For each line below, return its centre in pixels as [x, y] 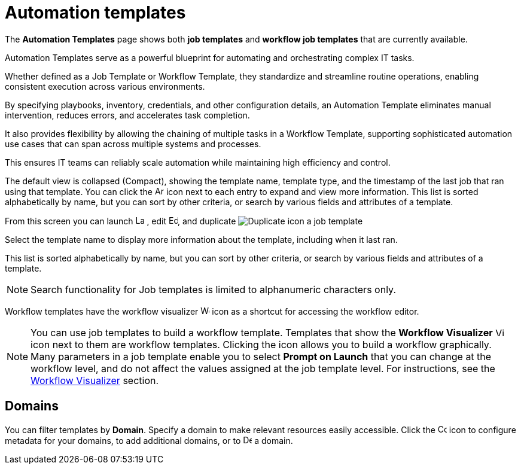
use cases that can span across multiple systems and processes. [133, 144]
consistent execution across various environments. [105, 86]
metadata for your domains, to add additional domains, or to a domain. [149, 440]
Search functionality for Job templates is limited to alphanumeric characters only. [213, 289]
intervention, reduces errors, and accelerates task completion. [127, 115]
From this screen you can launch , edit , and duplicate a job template [184, 221]
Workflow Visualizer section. [95, 380]
